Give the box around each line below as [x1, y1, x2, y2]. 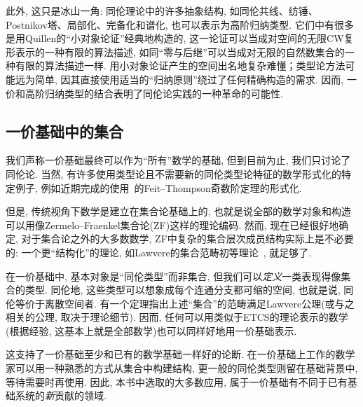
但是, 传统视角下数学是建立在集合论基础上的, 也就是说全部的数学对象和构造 [6, 204, 352, 219]
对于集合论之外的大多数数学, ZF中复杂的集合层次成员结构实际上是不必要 [21, 231, 354, 246]
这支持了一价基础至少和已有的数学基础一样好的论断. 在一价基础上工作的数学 [6, 347, 355, 361]
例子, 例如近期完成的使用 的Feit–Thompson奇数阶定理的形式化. [15, 180, 302, 195]
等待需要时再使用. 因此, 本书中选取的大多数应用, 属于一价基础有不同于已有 [6, 374, 348, 389]
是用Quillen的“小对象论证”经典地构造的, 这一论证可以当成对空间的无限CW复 [6, 31, 354, 46]
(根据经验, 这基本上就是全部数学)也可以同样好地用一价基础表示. [6, 323, 297, 338]
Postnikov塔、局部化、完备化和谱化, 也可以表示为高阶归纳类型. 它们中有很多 [6, 17, 354, 32]
